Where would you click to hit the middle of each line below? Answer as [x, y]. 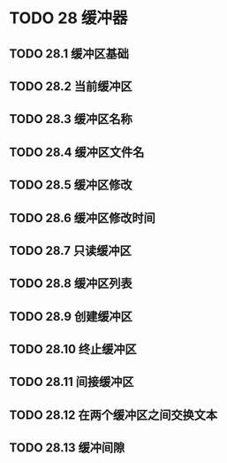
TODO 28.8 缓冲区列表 [71, 284]
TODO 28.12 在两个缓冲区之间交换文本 [113, 415]
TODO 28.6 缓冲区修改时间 [83, 218]
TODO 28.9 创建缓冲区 [71, 316]
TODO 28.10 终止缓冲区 [73, 349]
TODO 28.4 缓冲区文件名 [77, 152]
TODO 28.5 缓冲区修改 [71, 185]
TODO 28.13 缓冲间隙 [67, 448]
